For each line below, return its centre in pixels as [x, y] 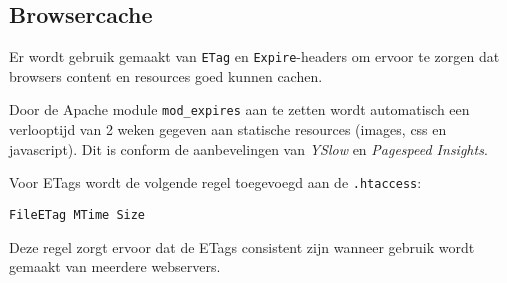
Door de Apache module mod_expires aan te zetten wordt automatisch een [239, 109]
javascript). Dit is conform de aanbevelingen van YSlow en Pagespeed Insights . [248, 148]
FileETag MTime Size [77, 214]
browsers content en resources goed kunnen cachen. [166, 75]
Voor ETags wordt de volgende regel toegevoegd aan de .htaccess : [215, 182]
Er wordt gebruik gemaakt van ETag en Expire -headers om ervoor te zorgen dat [254, 56]
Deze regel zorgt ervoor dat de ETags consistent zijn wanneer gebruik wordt [242, 246]
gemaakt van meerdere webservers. [115, 266]
